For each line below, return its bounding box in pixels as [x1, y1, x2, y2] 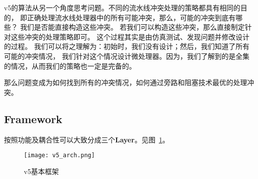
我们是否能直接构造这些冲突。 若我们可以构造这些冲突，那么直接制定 [20, 22, 245, 32]
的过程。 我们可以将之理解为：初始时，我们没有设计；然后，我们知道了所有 [4, 41, 250, 51]
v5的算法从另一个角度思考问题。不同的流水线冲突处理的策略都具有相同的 [4, 2, 241, 12]
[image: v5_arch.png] [24, 152, 95, 159]
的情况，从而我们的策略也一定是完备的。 [4, 60, 136, 71]
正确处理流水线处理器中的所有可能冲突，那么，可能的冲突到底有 [27, 12, 236, 22]
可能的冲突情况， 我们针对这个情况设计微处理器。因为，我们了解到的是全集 [4, 50, 250, 61]
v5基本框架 [24, 166, 59, 176]
